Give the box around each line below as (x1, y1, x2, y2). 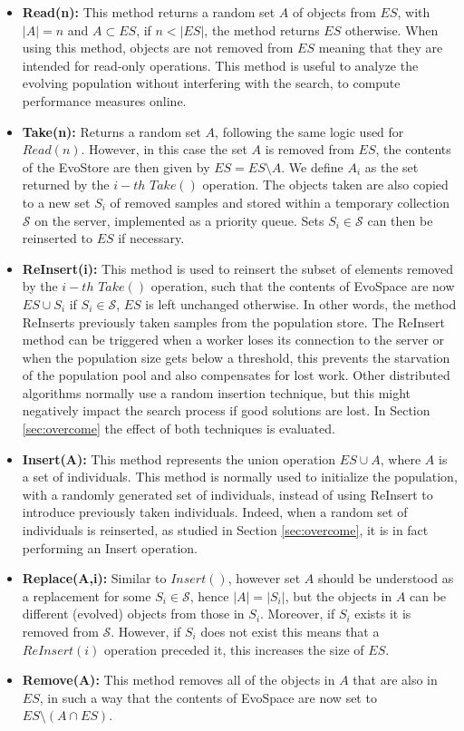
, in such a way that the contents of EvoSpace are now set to (39, 687, 377, 707)
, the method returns (204, 20, 320, 39)
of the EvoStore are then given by (22, 157, 210, 176)
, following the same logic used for (215, 122, 404, 141)
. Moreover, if (260, 604, 335, 623)
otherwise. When (344, 20, 439, 39)
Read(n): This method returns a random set (22, 3, 275, 21)
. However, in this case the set (81, 140, 247, 159)
